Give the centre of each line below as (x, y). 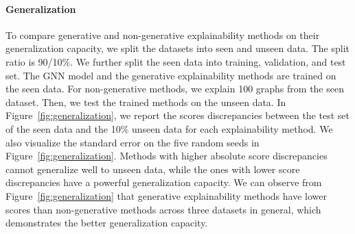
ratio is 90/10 (34, 61)
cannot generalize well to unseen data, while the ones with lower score (153, 169)
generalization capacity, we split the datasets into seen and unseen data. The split (177, 48)
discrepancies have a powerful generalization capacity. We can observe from (164, 182)
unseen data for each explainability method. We (232, 128)
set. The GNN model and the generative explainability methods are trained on (171, 75)
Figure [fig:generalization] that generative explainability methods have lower (166, 195)
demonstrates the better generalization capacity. (107, 223)
